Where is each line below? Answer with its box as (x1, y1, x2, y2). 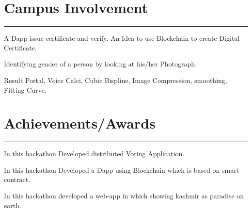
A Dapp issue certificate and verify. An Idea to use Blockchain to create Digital (4, 33, 240, 43)
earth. (4, 200, 21, 210)
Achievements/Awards (4, 113, 156, 133)
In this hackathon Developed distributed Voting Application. (4, 148, 185, 159)
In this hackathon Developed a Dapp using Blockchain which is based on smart (4, 164, 239, 175)
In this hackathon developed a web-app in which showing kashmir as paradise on (4, 191, 244, 200)
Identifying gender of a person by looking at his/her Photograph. (4, 59, 197, 69)
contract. (4, 174, 31, 184)
